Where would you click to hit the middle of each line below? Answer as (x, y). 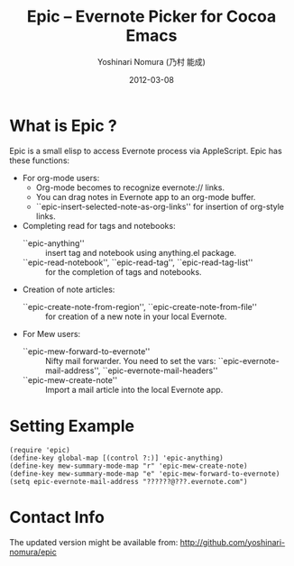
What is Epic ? (63, 126)
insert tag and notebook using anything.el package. (141, 252)
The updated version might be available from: (94, 542)
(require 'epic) (40, 450)
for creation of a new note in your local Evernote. (136, 316)
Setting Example (72, 426)
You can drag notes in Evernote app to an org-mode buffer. (146, 196)
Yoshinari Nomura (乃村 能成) (152, 61)
